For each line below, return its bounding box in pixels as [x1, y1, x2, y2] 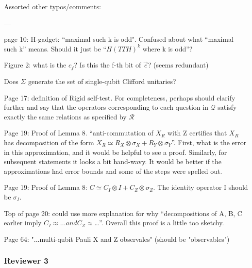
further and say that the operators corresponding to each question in [4, 102, 208, 112]
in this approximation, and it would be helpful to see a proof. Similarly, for [4, 147, 227, 157]
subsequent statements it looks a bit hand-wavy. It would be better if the [4, 156, 222, 167]
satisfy [218, 102, 237, 112]
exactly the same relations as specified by [4, 111, 127, 121]
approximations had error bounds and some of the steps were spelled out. [4, 166, 222, 176]
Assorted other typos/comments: [4, 1, 101, 11]
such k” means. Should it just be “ [4, 43, 107, 53]
